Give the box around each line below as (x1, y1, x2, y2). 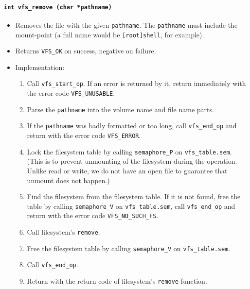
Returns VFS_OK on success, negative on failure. (15, 46, 156, 56)
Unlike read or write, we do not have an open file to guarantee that (27, 165, 228, 175)
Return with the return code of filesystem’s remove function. (27, 276, 207, 286)
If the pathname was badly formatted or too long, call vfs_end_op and (27, 120, 237, 131)
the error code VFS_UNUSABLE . (27, 88, 115, 98)
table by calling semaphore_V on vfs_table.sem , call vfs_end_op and (27, 201, 235, 211)
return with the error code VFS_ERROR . (27, 130, 141, 140)
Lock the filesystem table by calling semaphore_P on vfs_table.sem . (27, 146, 232, 156)
